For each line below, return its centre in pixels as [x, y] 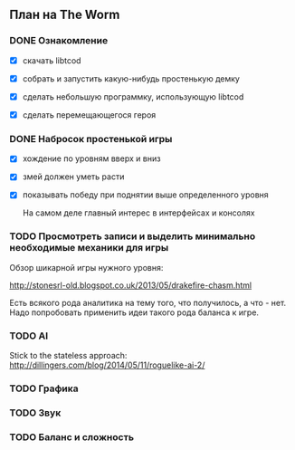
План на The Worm [65, 15]
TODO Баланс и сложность [71, 436]
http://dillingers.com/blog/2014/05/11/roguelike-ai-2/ [107, 365]
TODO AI [29, 336]
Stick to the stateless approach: [68, 356]
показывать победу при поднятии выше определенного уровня [145, 195]
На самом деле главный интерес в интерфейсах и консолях [138, 213]
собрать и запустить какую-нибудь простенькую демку [131, 78]
